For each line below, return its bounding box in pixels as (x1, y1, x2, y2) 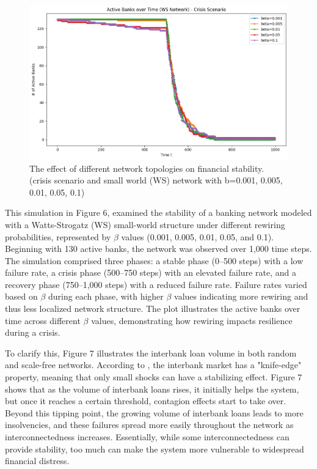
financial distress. (5, 454, 70, 467)
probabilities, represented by (5, 230, 111, 243)
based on (5, 290, 38, 303)
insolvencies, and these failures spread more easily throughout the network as (5, 418, 294, 431)
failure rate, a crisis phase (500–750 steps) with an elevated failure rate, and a (5, 266, 296, 279)
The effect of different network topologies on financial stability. (29, 161, 264, 174)
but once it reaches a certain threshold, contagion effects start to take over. (5, 394, 286, 407)
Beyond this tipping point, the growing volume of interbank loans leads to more (5, 406, 304, 419)
